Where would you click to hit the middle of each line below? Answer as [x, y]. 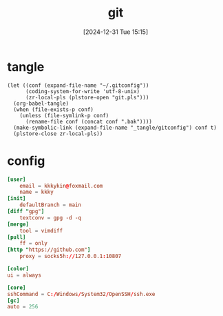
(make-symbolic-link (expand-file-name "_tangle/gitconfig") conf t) [115, 128]
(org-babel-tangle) [41, 103]
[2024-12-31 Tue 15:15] [116, 32]
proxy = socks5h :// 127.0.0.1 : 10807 [71, 257]
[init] [17, 199]
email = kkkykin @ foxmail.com [61, 186]
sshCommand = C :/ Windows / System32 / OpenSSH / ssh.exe [81, 294]
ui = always [24, 275]
